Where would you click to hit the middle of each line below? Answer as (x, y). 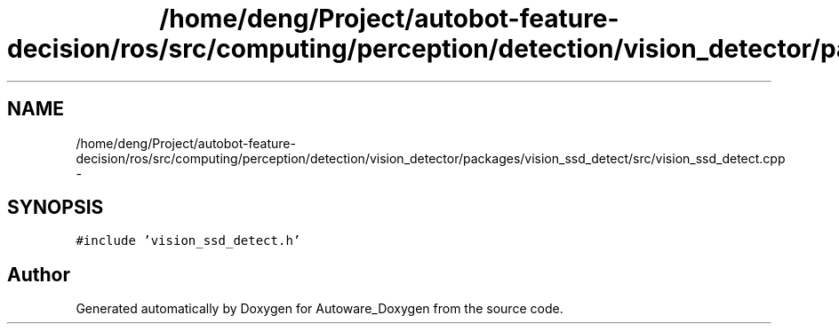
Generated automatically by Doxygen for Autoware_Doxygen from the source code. (320, 309)
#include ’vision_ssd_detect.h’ (188, 241)
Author (39, 274)
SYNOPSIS (56, 208)
